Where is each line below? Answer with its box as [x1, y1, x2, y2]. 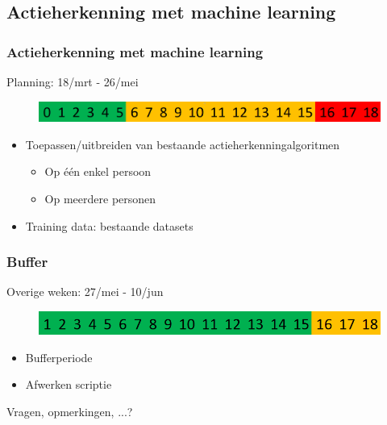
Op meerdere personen [44, 190, 156, 207]
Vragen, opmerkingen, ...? [6, 402, 133, 419]
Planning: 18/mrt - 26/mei [6, 73, 139, 90]
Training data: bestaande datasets [25, 217, 193, 234]
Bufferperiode [25, 348, 93, 365]
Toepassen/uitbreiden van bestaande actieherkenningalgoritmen [25, 135, 340, 152]
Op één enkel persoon [44, 163, 152, 180]
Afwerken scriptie [25, 376, 112, 393]
